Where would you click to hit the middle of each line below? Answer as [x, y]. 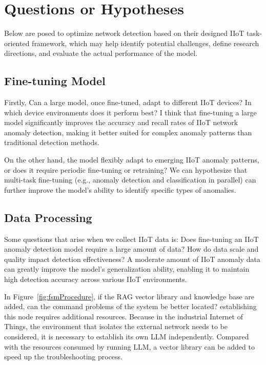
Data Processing [48, 217]
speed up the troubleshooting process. [64, 357]
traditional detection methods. [52, 142]
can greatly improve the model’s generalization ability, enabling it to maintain [127, 269]
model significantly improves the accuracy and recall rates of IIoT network [121, 122]
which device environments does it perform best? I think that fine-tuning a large [130, 112]
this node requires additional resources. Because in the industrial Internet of [124, 316]
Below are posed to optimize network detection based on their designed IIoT [124, 33]
